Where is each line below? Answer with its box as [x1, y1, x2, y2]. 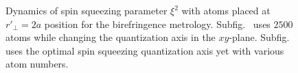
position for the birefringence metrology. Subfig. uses [44, 16, 271, 31]
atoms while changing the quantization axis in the [5, 30, 216, 44]
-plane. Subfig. [229, 30, 290, 44]
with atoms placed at [181, 3, 271, 17]
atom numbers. [5, 57, 69, 71]
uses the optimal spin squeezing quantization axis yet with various [5, 43, 284, 57]
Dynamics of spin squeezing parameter [5, 3, 168, 17]
